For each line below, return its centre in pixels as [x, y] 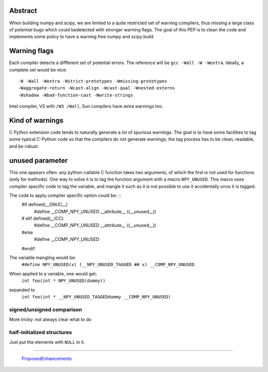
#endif [28, 248]
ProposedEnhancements [47, 359]
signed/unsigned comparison [46, 309]
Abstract [23, 11]
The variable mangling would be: [43, 258]
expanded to [22, 290]
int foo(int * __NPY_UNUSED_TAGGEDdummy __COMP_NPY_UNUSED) [96, 297]
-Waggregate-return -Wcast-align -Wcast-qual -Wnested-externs [97, 88]
